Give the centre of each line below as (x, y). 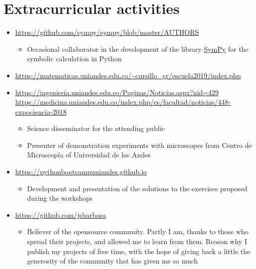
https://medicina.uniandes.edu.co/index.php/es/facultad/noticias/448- (123, 102)
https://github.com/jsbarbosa (61, 214)
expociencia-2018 (41, 111)
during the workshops (60, 198)
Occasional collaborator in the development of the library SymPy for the (138, 49)
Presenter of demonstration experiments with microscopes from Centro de (139, 145)
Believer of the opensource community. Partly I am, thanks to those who (138, 231)
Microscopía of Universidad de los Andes (89, 155)
